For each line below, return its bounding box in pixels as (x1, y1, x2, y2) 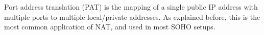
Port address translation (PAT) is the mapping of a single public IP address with (4, 2, 258, 12)
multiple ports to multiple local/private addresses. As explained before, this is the (4, 11, 260, 22)
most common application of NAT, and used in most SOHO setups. (4, 21, 215, 32)
